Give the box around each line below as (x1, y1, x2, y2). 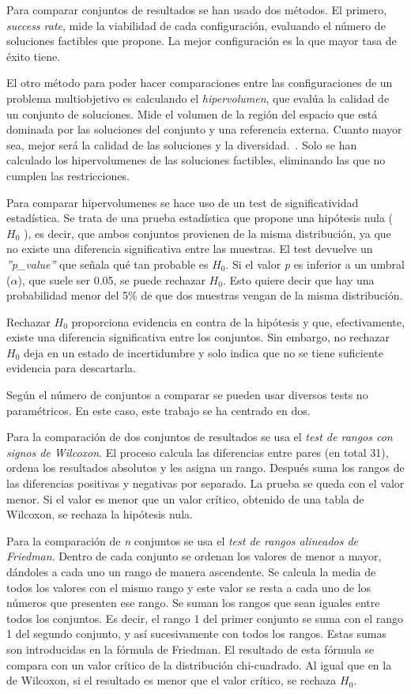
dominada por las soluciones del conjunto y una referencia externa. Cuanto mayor (6, 121, 402, 138)
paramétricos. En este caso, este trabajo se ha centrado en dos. (6, 402, 311, 418)
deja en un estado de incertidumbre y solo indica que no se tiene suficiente (23, 344, 383, 360)
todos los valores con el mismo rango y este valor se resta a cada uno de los (6, 579, 371, 595)
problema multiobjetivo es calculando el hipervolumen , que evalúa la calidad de (6, 89, 390, 106)
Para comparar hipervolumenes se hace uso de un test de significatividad (6, 194, 359, 210)
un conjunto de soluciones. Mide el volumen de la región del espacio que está (6, 105, 378, 122)
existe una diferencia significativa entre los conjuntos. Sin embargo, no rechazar (6, 329, 390, 345)
